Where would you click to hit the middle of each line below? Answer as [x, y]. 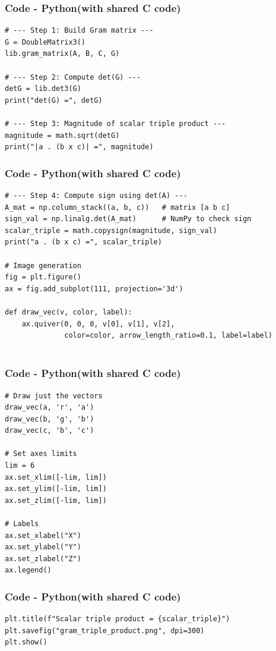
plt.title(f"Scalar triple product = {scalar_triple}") [118, 619]
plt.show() [26, 642]
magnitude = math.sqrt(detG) [62, 135]
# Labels [22, 524]
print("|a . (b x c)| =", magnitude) [79, 147]
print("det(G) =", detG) [54, 100]
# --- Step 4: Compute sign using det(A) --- [96, 195]
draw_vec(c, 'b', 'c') [50, 431]
